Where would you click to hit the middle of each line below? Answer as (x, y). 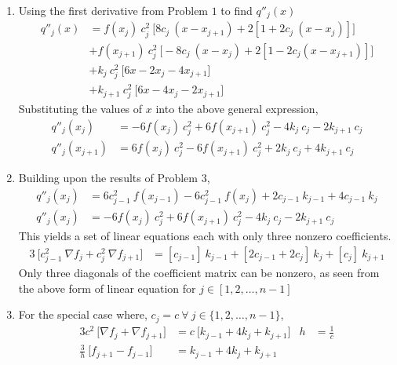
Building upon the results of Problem (108, 178)
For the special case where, (83, 314)
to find (237, 10)
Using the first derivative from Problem (113, 10)
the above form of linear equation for (107, 288)
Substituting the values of (80, 109)
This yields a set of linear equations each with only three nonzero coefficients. (205, 236)
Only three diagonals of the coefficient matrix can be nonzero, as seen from (199, 273)
